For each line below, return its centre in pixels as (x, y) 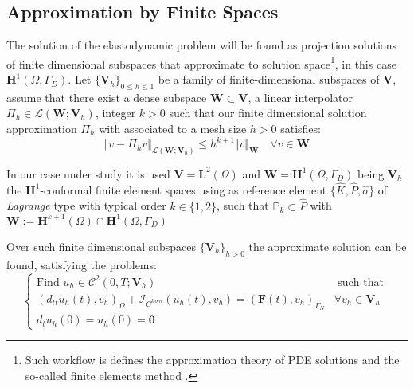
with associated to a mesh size (173, 129)
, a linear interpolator (301, 97)
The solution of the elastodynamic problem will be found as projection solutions (202, 45)
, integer (115, 113)
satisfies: (301, 129)
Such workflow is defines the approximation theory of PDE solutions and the (212, 360)
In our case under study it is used (88, 173)
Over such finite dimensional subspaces (102, 246)
